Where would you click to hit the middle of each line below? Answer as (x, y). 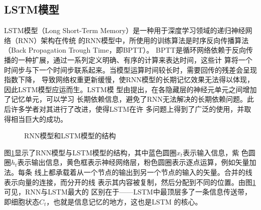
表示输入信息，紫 (211, 152)
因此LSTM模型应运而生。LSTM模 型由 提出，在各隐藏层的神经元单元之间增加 (130, 89)
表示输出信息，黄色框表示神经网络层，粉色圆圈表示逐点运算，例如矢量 (133, 162)
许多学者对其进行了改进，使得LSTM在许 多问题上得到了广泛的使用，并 (127, 109)
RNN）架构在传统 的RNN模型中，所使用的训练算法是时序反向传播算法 (133, 40)
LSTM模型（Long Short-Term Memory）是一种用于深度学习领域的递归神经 (125, 30)
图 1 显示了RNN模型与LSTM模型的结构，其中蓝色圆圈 (90, 152)
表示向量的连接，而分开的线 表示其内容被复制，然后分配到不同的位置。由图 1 (130, 182)
